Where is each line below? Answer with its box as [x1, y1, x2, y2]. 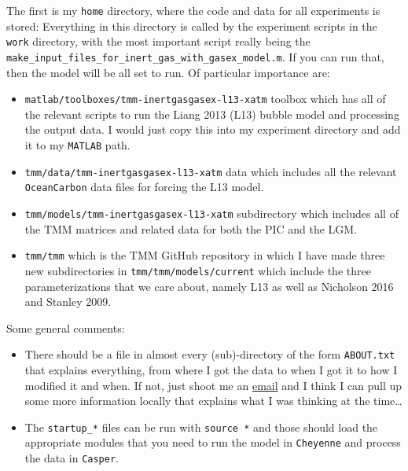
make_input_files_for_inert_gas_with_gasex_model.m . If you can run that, [6, 48, 384, 64]
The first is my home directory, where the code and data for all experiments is [6, 2, 380, 18]
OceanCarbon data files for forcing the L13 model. [24, 178, 264, 195]
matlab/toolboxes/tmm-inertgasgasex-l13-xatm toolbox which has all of [24, 90, 386, 107]
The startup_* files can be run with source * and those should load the [24, 418, 378, 435]
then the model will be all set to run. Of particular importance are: [6, 64, 330, 80]
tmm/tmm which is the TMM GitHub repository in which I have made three [24, 247, 385, 263]
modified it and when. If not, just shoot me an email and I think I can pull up [24, 377, 402, 393]
